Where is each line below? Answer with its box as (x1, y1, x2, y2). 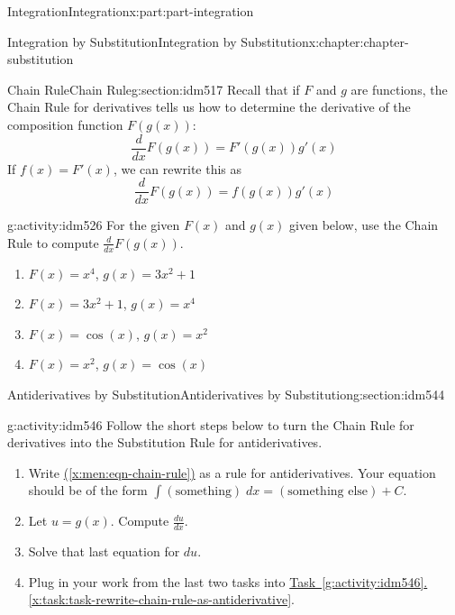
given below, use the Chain (289, 216, 439, 234)
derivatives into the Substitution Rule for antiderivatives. (7, 433, 323, 452)
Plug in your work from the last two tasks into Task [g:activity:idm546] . (28, 572, 428, 591)
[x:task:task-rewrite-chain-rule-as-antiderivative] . (28, 590, 295, 609)
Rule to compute (7, 233, 99, 252)
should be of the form (28, 481, 148, 500)
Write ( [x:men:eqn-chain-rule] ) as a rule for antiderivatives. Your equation (28, 463, 436, 482)
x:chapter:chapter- (308, 32, 409, 50)
